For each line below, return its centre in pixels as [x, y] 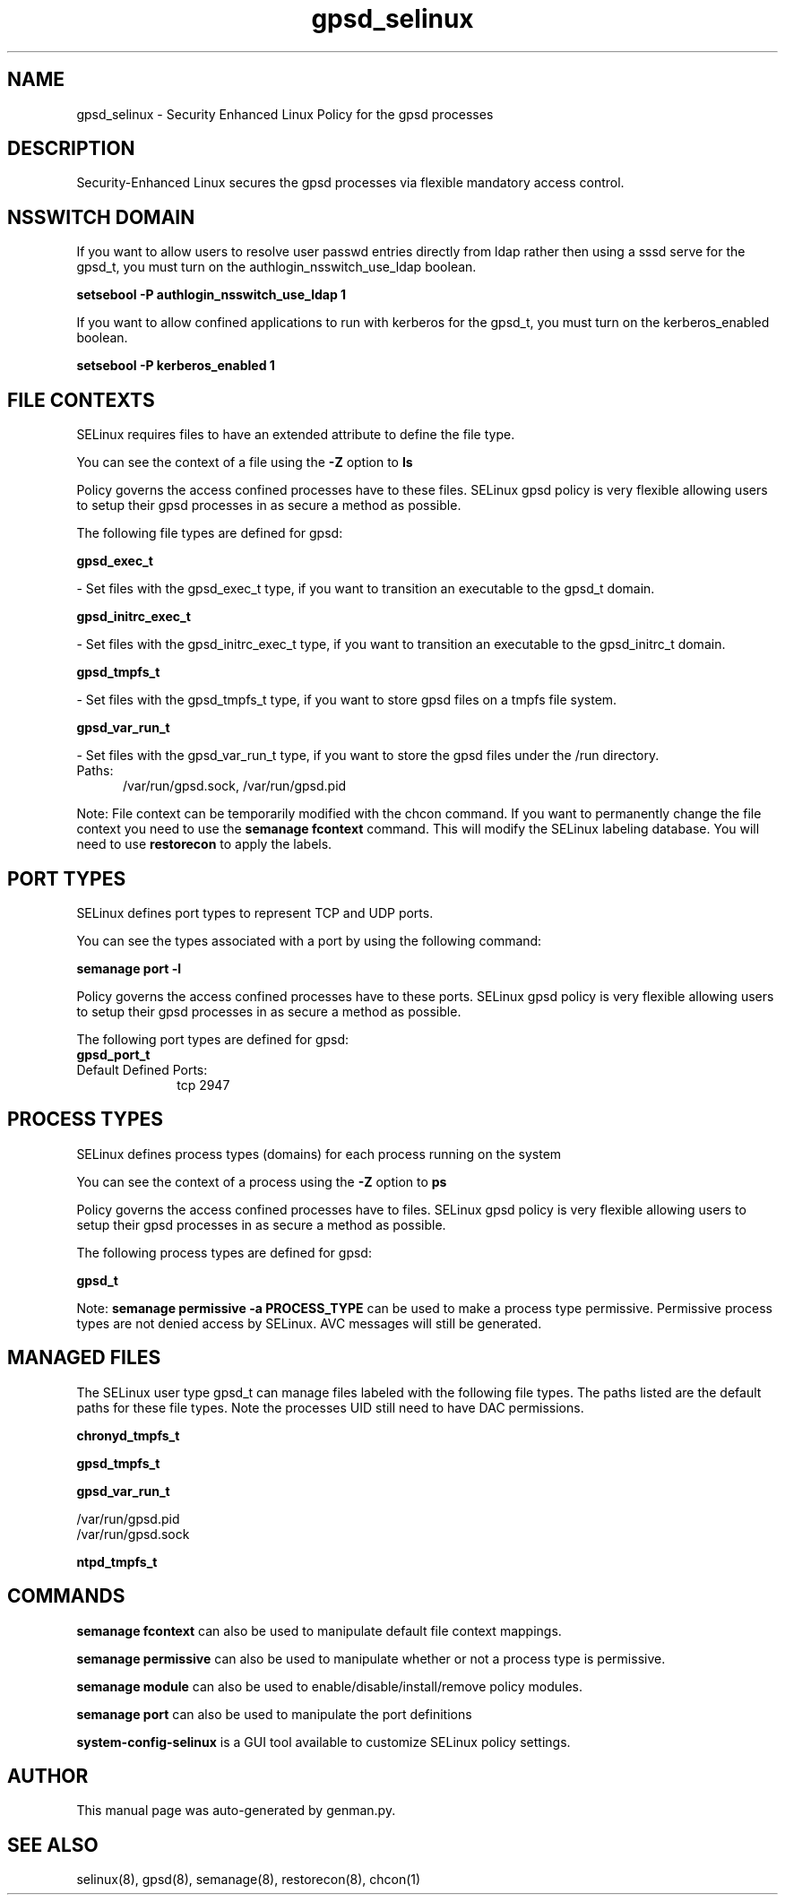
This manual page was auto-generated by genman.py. [236, 1811]
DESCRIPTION [71, 149]
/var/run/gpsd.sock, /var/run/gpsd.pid [235, 786]
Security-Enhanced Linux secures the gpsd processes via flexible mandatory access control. [350, 183]
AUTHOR [48, 1776]
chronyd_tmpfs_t [128, 1435]
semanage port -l [129, 968]
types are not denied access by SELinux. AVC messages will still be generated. [309, 1323]
